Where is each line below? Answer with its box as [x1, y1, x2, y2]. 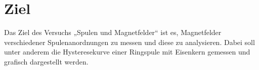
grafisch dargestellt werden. [4, 56, 89, 66]
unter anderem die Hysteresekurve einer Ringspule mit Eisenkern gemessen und [4, 46, 250, 57]
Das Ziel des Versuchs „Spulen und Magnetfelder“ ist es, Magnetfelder [4, 27, 222, 37]
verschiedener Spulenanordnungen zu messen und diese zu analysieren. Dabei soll [4, 36, 255, 47]
